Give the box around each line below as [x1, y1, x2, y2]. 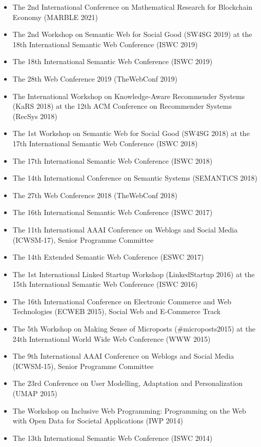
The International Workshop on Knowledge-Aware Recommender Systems [12, 90, 245, 101]
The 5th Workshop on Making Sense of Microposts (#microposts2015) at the [12, 323, 255, 334]
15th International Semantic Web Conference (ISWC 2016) [12, 279, 198, 289]
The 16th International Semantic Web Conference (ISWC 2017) [12, 207, 213, 218]
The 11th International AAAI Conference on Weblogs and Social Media [12, 224, 238, 235]
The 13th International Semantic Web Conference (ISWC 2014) [12, 432, 213, 443]
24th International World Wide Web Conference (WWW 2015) [12, 333, 211, 344]
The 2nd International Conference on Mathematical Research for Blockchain [12, 2, 253, 12]
